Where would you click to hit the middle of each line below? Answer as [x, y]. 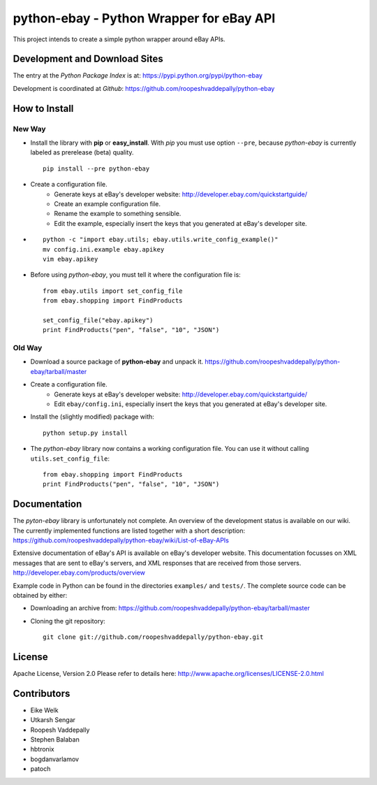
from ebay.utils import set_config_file [113, 291]
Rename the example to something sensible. [118, 214]
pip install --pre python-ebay [96, 168]
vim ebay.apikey [71, 259]
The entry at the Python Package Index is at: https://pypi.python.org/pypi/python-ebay [138, 75]
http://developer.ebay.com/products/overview [79, 572]
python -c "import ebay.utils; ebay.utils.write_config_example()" [161, 240]
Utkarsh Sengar [53, 720]
